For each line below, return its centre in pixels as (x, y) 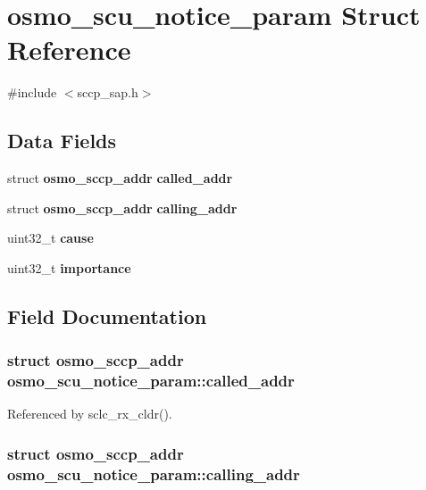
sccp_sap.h (108, 92)
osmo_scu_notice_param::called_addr (151, 381)
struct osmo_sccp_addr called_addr (120, 178)
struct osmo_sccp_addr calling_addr (122, 208)
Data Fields (62, 141)
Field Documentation (107, 316)
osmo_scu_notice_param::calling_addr (154, 473)
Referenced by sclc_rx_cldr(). (90, 414)
